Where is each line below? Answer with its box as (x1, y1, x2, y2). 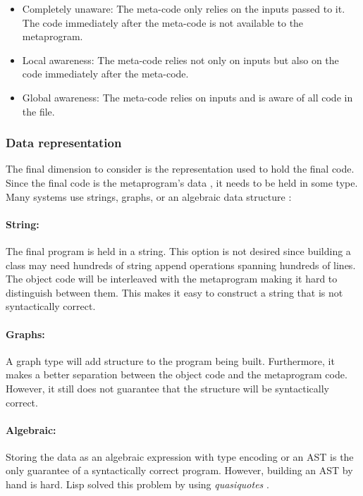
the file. (22, 104, 55, 118)
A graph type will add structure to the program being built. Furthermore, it (6, 353, 335, 368)
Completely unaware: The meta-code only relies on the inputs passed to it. (22, 1, 345, 15)
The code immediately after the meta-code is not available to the (22, 15, 304, 30)
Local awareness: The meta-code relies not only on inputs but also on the (22, 52, 339, 67)
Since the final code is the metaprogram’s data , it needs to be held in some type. (6, 175, 358, 190)
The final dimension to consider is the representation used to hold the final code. (6, 161, 355, 176)
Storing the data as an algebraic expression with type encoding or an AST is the (6, 449, 354, 464)
